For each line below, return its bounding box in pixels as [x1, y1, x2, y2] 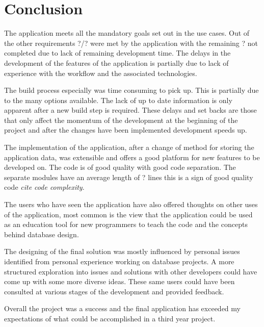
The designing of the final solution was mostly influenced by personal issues [4, 246, 240, 257]
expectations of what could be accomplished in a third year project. [4, 313, 216, 323]
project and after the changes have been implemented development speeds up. [4, 124, 247, 135]
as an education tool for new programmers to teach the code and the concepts [4, 219, 248, 230]
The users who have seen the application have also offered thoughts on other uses [4, 199, 258, 210]
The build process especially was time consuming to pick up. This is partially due [4, 85, 259, 95]
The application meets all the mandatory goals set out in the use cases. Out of [4, 28, 250, 38]
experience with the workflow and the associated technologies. [4, 67, 197, 78]
